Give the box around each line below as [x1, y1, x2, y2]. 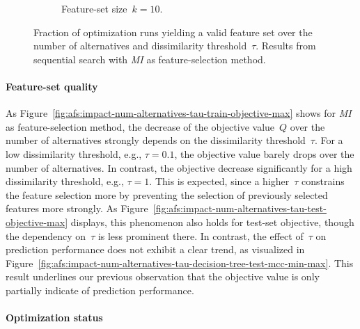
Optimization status [6, 310, 103, 325]
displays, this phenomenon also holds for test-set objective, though [70, 214, 354, 229]
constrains [302, 174, 345, 188]
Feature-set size [61, 1, 127, 15]
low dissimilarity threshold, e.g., [6, 146, 142, 161]
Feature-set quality [6, 79, 98, 93]
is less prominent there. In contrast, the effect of [97, 228, 304, 243]
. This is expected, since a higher [149, 174, 290, 188]
